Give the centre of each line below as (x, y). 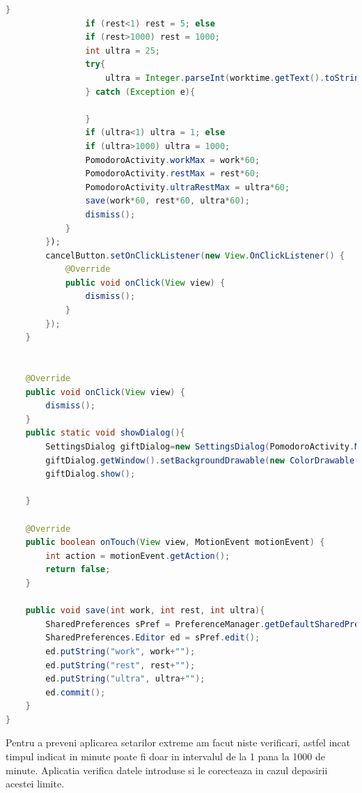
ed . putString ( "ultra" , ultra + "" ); (125, 679)
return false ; (78, 570)
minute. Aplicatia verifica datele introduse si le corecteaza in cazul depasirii (167, 770)
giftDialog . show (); (90, 474)
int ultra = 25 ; (123, 51)
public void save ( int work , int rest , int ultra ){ (145, 611)
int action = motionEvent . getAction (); (138, 556)
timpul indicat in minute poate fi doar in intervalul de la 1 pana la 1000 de (166, 756)
